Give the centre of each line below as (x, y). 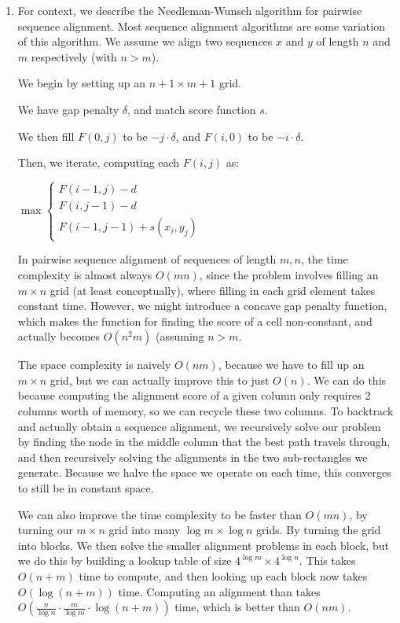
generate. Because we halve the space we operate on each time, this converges (204, 472)
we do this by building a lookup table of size (125, 560)
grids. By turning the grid (319, 530)
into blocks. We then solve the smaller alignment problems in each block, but (203, 545)
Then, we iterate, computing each (99, 162)
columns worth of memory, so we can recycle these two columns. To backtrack (206, 411)
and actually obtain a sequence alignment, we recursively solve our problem (199, 426)
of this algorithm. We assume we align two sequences (145, 41)
